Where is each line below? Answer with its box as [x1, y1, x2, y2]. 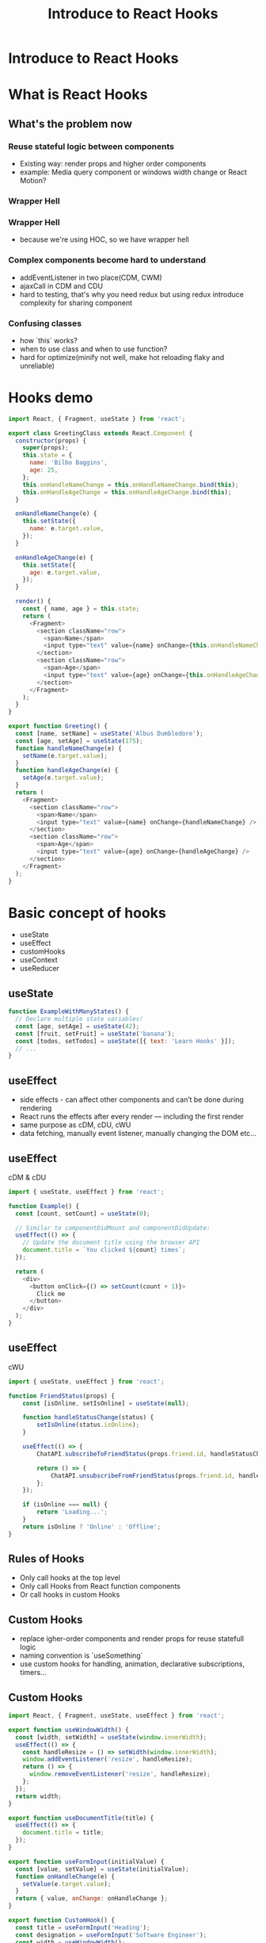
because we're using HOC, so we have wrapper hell [19, 235, 189, 244]
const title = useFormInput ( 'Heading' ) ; [15, 1923, 150, 1931]
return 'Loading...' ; [36, 1508, 108, 1517]
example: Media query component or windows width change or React [19, 167, 248, 177]
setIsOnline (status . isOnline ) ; [36, 1421, 140, 1429]
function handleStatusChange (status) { [22, 1413, 154, 1421]
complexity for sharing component [19, 298, 133, 308]
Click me [36, 1290, 66, 1298]
